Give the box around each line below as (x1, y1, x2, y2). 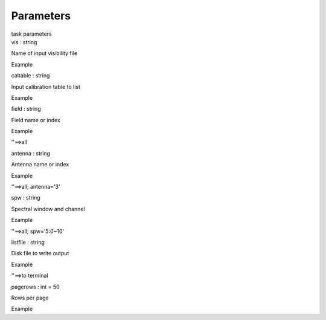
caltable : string (11, 72, 50, 79)
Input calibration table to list (11, 83, 81, 90)
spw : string (11, 194, 40, 201)
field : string (11, 105, 42, 113)
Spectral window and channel (11, 205, 85, 212)
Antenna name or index (11, 161, 69, 168)
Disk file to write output (11, 250, 69, 257)
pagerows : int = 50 (11, 283, 60, 290)
